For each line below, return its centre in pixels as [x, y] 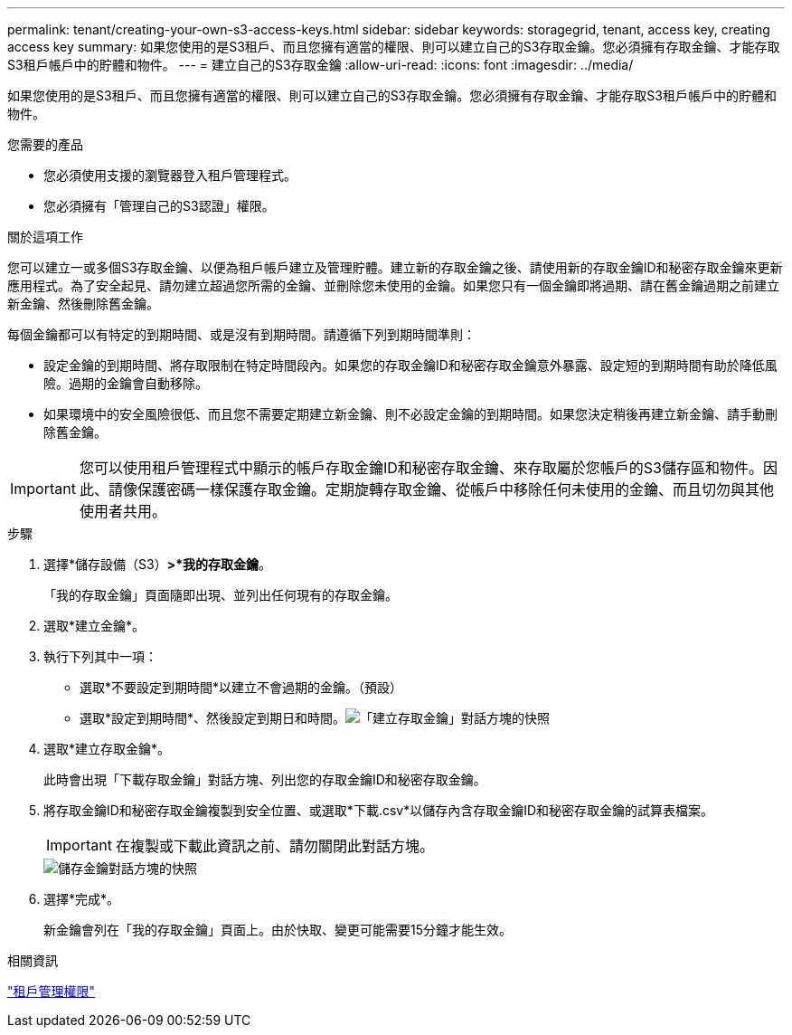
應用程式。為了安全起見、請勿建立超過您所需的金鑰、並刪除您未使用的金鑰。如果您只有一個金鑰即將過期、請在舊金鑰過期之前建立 [393, 285]
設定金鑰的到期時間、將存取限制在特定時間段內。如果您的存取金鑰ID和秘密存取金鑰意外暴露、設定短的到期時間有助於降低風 [410, 365]
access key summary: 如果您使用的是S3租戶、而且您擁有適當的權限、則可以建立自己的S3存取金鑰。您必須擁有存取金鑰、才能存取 [394, 47]
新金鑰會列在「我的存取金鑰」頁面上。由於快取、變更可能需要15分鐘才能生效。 [278, 930]
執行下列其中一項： [100, 656]
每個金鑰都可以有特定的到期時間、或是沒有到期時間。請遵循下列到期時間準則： [241, 334]
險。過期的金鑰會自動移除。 [126, 383]
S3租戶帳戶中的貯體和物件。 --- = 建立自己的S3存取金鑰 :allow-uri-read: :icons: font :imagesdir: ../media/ [321, 65]
